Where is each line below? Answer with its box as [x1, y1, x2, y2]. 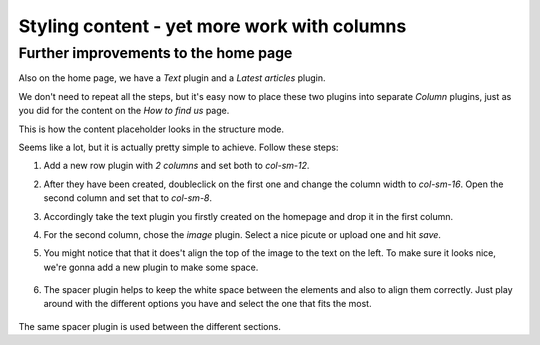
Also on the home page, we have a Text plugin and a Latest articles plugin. [18, 72, 326, 84]
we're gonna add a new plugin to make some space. [43, 261, 259, 273]
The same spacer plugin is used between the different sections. [18, 320, 282, 332]
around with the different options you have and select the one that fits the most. [43, 298, 372, 310]
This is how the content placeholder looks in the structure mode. [18, 123, 285, 135]
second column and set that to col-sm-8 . [43, 192, 213, 204]
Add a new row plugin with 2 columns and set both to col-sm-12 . [43, 160, 310, 172]
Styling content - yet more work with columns [18, 15, 407, 37]
